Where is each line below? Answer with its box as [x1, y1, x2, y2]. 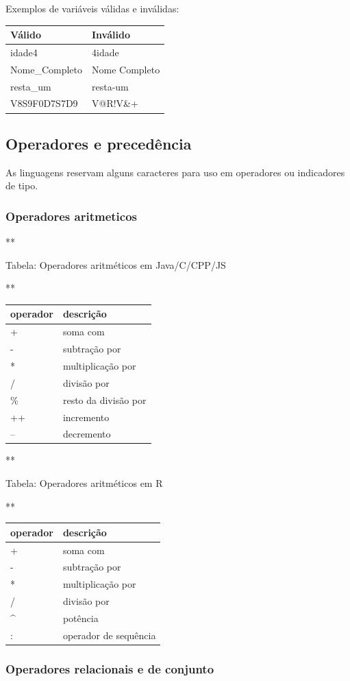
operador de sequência [62, 628, 156, 642]
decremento [62, 427, 111, 441]
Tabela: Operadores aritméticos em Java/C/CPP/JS [5, 257, 226, 272]
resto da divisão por [62, 392, 147, 407]
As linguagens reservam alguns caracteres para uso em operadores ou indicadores [5, 165, 345, 179]
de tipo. [5, 178, 38, 193]
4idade [92, 45, 119, 59]
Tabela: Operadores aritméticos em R [5, 476, 163, 490]
